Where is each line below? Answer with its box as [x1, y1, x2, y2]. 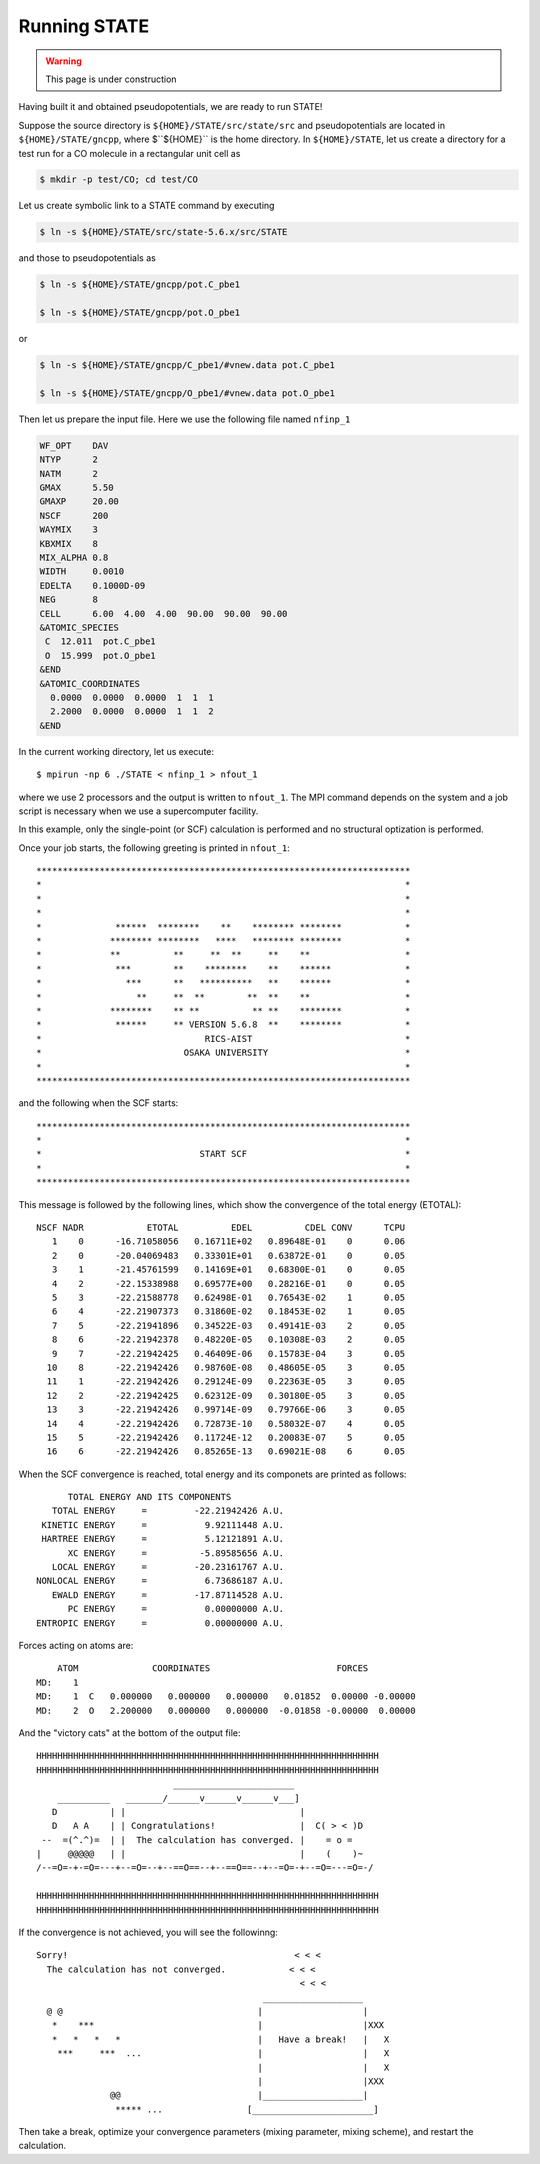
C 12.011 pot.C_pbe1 [45, 636, 157, 647]
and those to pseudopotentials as [18, 252, 157, 264]
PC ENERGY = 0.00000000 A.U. [67, 1603, 285, 1615]
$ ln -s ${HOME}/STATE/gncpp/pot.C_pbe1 [39, 279, 240, 290]
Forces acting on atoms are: [18, 1639, 134, 1651]
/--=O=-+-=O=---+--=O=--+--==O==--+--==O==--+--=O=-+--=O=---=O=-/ [36, 1862, 374, 1874]
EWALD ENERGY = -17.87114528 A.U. [51, 1589, 285, 1600]
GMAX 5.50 [39, 482, 114, 494]
